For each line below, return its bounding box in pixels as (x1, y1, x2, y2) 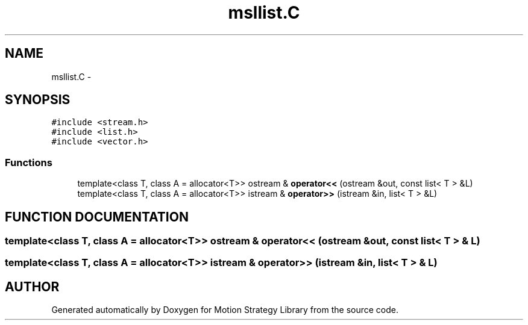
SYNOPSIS (5, 92, 71, 108)
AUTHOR (5, 279, 60, 294)
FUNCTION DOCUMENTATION (5, 209, 189, 224)
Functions (5, 156, 52, 169)
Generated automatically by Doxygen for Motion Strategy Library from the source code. (51, 305, 399, 315)
